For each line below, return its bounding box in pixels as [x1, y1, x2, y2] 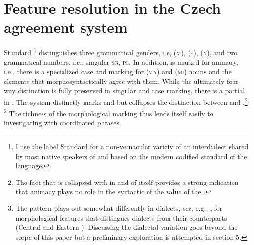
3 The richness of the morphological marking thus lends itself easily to [4, 107, 213, 118]
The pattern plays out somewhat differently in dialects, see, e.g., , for [15, 203, 223, 213]
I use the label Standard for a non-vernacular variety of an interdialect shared [15, 142, 249, 152]
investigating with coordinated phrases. [4, 118, 121, 128]
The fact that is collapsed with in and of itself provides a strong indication [15, 177, 239, 187]
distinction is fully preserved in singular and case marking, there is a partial [18, 85, 245, 96]
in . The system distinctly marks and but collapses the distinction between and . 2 [4, 95, 248, 107]
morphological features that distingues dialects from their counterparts [15, 212, 227, 223]
